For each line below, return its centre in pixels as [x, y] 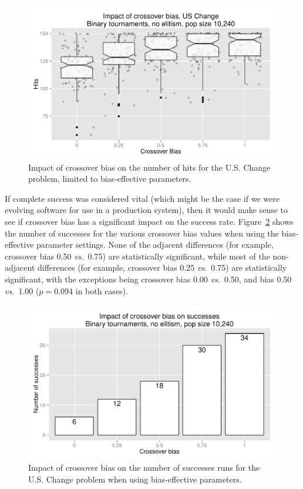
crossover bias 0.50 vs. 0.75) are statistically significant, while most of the [137, 256]
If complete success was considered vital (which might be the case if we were [142, 198]
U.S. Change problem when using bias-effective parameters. [135, 479]
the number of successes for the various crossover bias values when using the [142, 233]
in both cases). [102, 290]
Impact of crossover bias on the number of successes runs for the [144, 467]
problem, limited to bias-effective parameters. [110, 179]
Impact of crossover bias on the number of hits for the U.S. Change [149, 167]
